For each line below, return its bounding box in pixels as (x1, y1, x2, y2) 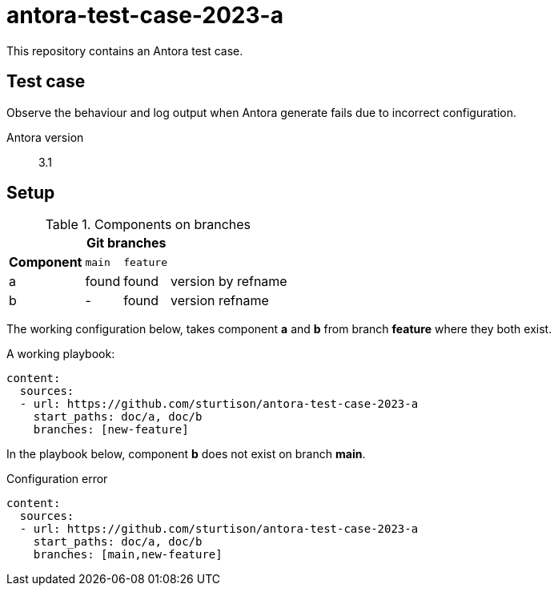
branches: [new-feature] (33, 423, 189, 437)
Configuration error (6, 472, 108, 486)
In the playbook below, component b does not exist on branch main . (6, 447, 366, 461)
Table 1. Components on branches (45, 216, 251, 233)
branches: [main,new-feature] (33, 548, 223, 562)
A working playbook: (6, 347, 115, 361)
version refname (171, 292, 269, 309)
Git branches (86, 235, 167, 252)
